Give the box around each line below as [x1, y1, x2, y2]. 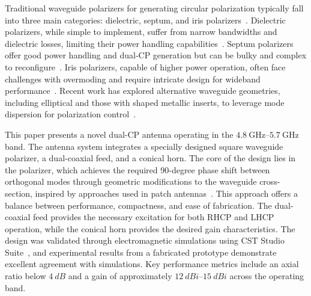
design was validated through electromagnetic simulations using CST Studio [5, 234, 285, 247]
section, [5, 187, 32, 199]
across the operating [229, 270, 304, 282]
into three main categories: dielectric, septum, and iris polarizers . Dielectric [5, 13, 286, 26]
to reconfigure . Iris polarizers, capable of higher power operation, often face [5, 60, 286, 73]
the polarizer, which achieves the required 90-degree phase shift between [5, 163, 270, 176]
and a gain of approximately [68, 270, 172, 282]
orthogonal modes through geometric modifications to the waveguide [5, 175, 257, 188]
